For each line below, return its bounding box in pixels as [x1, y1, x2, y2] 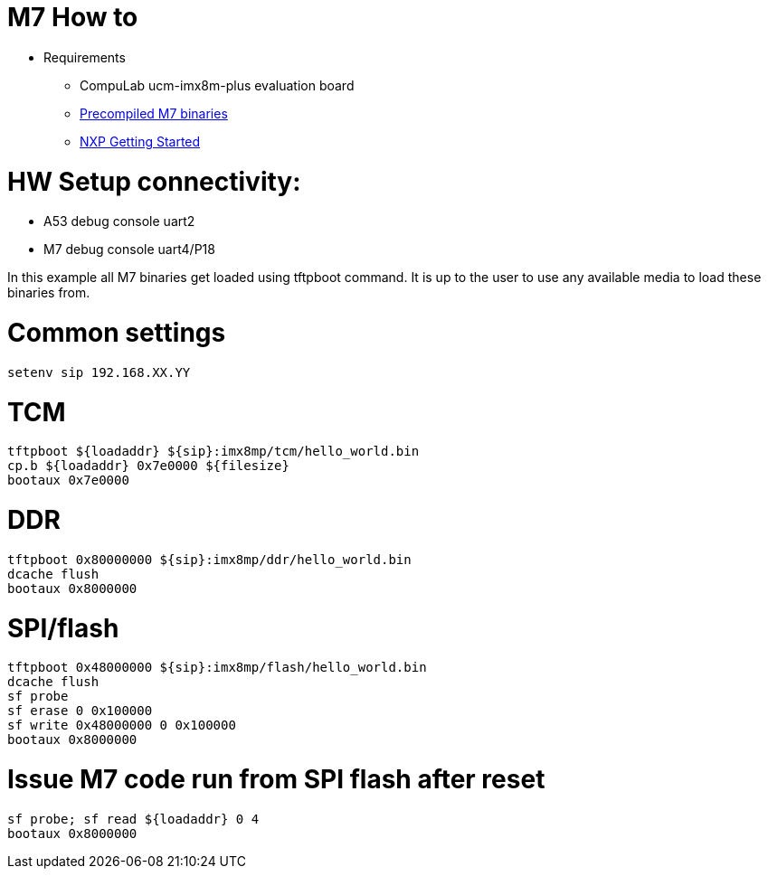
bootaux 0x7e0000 [7, 473, 129, 488]
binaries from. [7, 285, 90, 301]
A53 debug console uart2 [43, 213, 195, 230]
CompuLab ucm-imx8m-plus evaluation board [80, 77, 355, 93]
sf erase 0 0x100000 [7, 703, 153, 719]
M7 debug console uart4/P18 [43, 241, 215, 258]
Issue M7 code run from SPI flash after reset [7, 764, 545, 795]
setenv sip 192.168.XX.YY [7, 364, 191, 380]
